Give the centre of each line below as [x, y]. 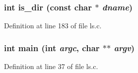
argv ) [124, 47]
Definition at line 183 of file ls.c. [53, 26]
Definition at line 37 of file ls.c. [51, 66]
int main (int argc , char [52, 47]
